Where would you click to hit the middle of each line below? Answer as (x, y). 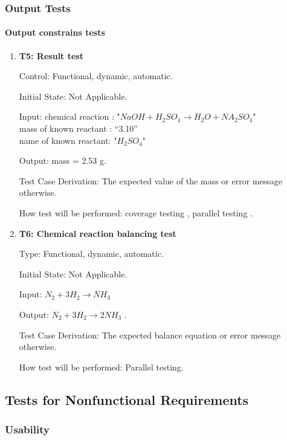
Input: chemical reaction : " (69, 116)
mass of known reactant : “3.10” (78, 128)
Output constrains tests (55, 32)
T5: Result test (51, 55)
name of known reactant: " (68, 140)
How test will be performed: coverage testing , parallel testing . (136, 212)
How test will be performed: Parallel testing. (101, 367)
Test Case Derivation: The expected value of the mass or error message (150, 180)
